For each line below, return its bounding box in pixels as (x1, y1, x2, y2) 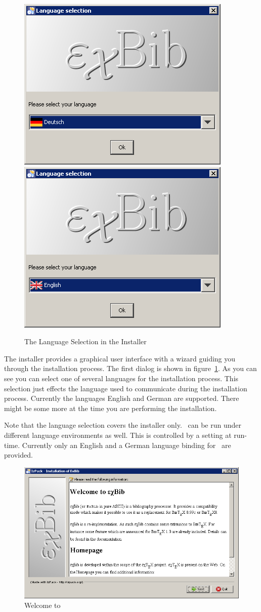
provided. (4, 450, 33, 460)
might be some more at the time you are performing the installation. (4, 402, 217, 413)
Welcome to (24, 600, 61, 610)
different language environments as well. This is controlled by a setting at (4, 429, 232, 440)
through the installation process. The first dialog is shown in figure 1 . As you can (4, 363, 257, 374)
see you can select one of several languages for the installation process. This (4, 373, 239, 383)
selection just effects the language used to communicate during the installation (4, 383, 247, 393)
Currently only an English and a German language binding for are (22, 439, 231, 450)
